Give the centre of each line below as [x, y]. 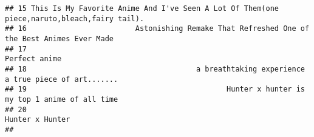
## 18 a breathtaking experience [155, 69]
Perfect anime [33, 59]
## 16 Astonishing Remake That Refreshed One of [157, 29]
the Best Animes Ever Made [59, 38]
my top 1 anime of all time [62, 99]
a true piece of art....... [62, 79]
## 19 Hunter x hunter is [155, 89]
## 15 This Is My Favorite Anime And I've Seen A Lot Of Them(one [142, 8]
